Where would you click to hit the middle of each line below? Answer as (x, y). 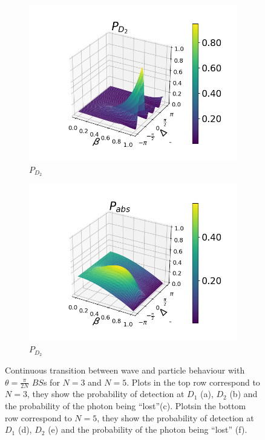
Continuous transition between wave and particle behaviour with (125, 370)
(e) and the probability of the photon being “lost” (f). (148, 429)
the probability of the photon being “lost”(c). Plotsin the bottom (126, 405)
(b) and (244, 394)
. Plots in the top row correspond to (193, 382)
